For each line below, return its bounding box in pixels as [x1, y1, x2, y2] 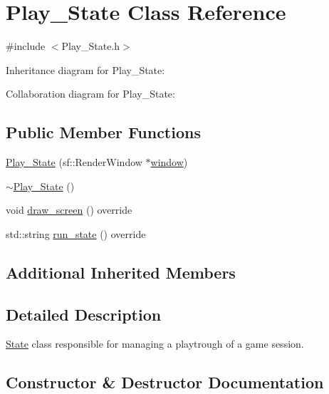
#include [6, 38, 46, 53]
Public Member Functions [6, 121, 201, 143]
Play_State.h [61, 38, 120, 53]
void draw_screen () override [6, 202, 132, 217]
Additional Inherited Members [6, 261, 236, 283]
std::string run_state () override [6, 226, 146, 241]
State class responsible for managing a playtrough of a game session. [6, 336, 304, 351]
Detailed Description [6, 303, 162, 325]
